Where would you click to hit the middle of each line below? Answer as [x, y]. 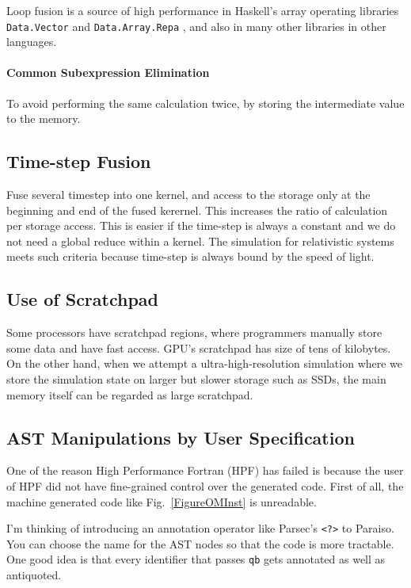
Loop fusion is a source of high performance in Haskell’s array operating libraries [203, 10]
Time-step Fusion [79, 161]
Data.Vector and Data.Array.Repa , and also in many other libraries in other [196, 26]
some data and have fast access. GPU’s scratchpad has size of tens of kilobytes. [199, 347]
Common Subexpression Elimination [108, 73]
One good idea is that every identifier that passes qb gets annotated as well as [196, 559]
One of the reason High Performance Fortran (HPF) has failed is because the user [205, 470]
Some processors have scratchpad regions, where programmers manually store [194, 332]
